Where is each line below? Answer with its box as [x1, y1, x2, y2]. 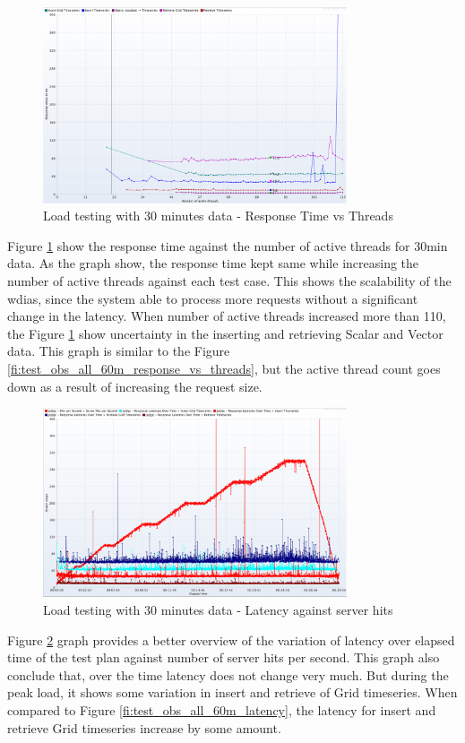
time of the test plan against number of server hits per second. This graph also [7, 648, 440, 667]
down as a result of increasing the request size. [7, 376, 263, 395]
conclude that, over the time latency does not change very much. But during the [7, 665, 449, 684]
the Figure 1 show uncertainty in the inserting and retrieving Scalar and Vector [7, 324, 443, 342]
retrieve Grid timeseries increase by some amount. [7, 718, 281, 737]
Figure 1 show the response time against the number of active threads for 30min [7, 236, 448, 255]
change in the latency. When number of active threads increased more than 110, [7, 307, 446, 325]
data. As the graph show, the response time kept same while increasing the [7, 254, 419, 272]
